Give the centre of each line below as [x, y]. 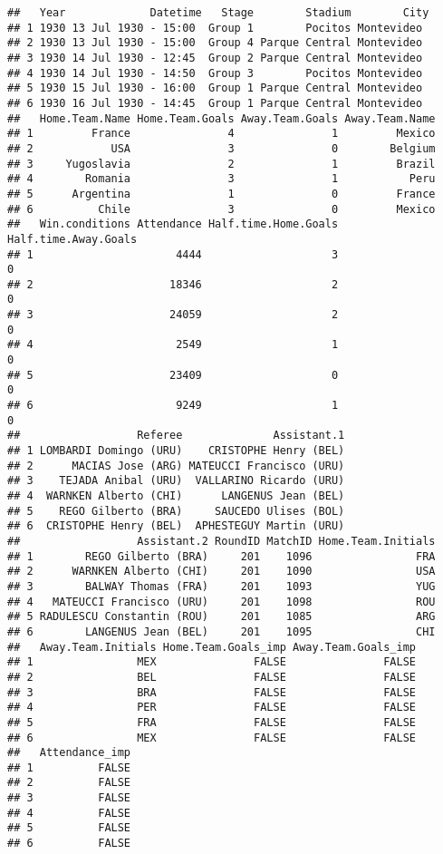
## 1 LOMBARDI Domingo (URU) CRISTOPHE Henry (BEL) [176, 451]
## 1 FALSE [69, 767]
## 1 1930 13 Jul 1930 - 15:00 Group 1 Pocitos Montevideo [215, 28]
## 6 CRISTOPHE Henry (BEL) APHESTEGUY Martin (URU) [176, 526]
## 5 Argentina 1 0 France [221, 194]
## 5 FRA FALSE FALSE [212, 722]
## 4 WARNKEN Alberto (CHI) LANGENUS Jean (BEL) [176, 496]
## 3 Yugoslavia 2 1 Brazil [221, 164]
